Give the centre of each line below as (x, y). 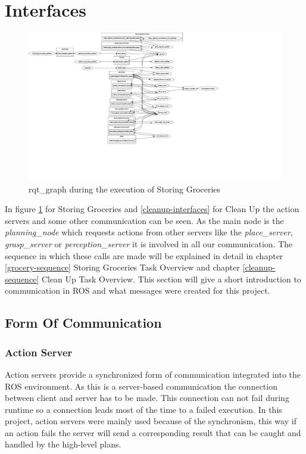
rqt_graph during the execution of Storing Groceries (125, 189)
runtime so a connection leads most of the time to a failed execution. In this (143, 409)
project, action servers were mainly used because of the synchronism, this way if (151, 421)
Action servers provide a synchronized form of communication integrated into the (153, 374)
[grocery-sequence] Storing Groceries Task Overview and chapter (122, 267)
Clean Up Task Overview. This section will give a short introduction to (171, 279)
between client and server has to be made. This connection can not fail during (147, 398)
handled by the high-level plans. (63, 444)
